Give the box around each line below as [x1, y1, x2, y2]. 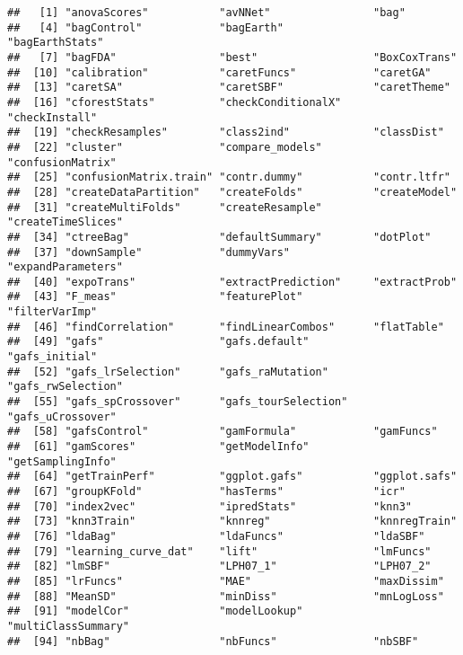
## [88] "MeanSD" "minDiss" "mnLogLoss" [7, 589, 444, 603]
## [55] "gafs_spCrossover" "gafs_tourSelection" [7, 395, 348, 409]
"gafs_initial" [7, 350, 98, 364]
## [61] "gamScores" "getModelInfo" [7, 440, 310, 454]
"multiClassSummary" [7, 619, 130, 633]
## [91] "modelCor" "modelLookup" [7, 605, 303, 618]
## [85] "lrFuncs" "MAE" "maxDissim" [7, 574, 444, 588]
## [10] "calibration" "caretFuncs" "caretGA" [7, 66, 432, 79]
